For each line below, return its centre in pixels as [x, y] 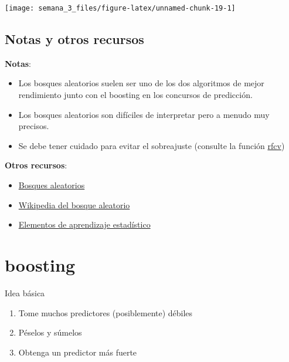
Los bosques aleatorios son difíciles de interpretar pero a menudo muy [144, 114]
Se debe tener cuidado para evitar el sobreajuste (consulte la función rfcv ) [152, 145]
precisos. [34, 126]
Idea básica [25, 292]
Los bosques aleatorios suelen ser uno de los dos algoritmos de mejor [141, 83]
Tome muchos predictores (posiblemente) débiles [106, 312]
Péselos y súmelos [50, 332]
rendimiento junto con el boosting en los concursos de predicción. [135, 95]
